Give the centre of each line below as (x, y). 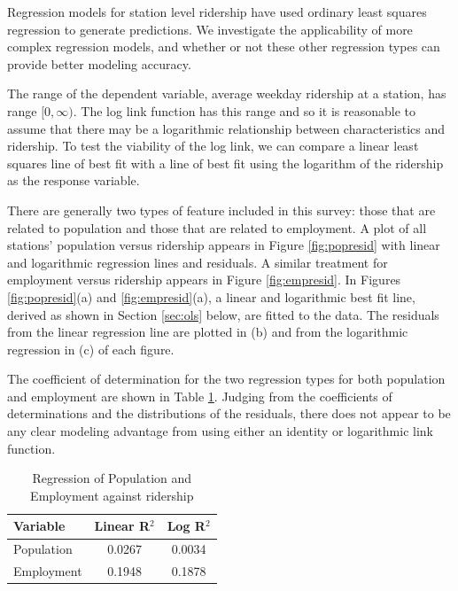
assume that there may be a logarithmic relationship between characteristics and (226, 128)
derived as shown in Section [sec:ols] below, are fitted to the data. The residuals (223, 314)
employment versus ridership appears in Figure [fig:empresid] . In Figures (204, 280)
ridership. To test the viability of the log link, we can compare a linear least (213, 146)
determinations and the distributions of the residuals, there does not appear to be (229, 413)
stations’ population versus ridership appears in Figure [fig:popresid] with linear (224, 245)
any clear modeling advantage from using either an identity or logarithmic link (220, 431)
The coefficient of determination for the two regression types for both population (226, 379)
